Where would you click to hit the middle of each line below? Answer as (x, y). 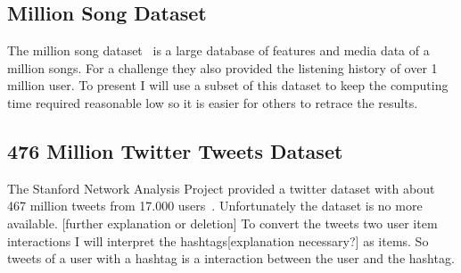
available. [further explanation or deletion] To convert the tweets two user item (222, 223)
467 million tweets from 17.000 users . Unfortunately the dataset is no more (215, 206)
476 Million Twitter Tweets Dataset (175, 150)
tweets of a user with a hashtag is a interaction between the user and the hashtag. (231, 258)
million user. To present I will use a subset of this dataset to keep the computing (228, 85)
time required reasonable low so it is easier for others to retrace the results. (213, 102)
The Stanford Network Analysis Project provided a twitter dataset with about (221, 188)
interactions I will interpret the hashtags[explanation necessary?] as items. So (218, 240)
